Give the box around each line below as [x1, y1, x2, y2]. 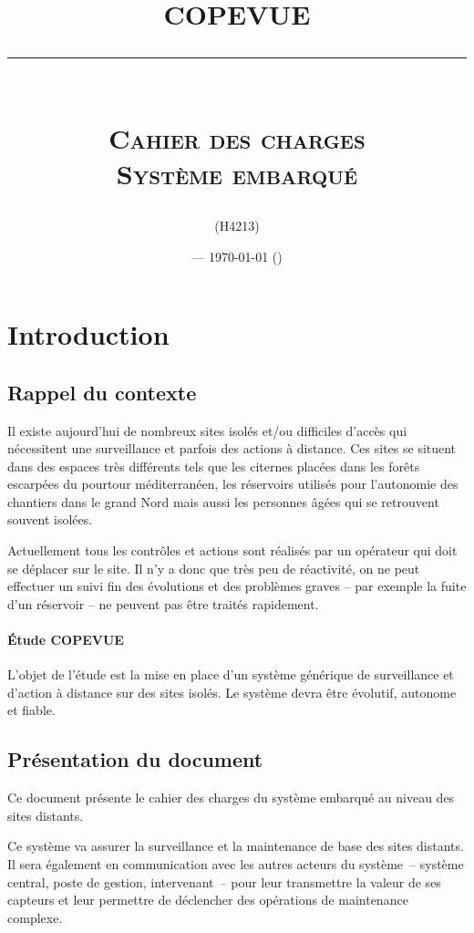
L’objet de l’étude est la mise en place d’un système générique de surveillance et [7, 665, 454, 684]
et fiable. [7, 700, 56, 720]
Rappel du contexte [7, 378, 197, 406]
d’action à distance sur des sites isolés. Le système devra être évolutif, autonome [7, 682, 457, 701]
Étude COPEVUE [7, 630, 124, 649]
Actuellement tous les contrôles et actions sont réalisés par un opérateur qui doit [7, 541, 458, 560]
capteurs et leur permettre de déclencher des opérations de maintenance [7, 890, 408, 909]
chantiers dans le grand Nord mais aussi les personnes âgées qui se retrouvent [7, 492, 439, 511]
